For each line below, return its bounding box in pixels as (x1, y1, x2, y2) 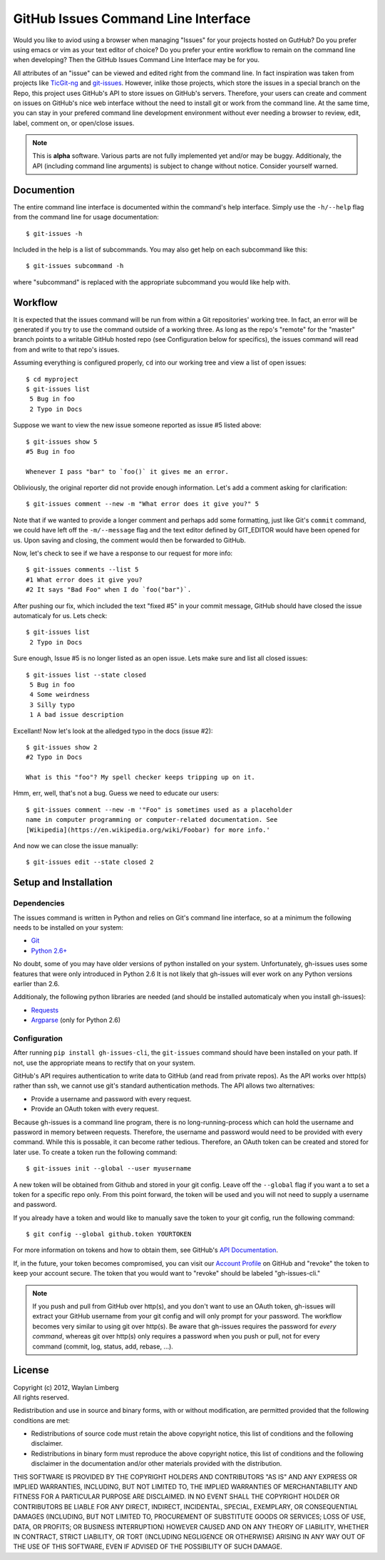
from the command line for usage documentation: (13, 213, 160, 222)
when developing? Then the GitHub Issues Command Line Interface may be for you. (13, 56, 260, 64)
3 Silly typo (29, 700, 75, 709)
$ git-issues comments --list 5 (26, 565, 139, 574)
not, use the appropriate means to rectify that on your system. (13, 1058, 195, 1067)
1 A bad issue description (29, 711, 124, 719)
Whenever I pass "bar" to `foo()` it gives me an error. (26, 467, 230, 475)
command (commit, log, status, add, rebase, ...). (32, 1342, 174, 1351)
